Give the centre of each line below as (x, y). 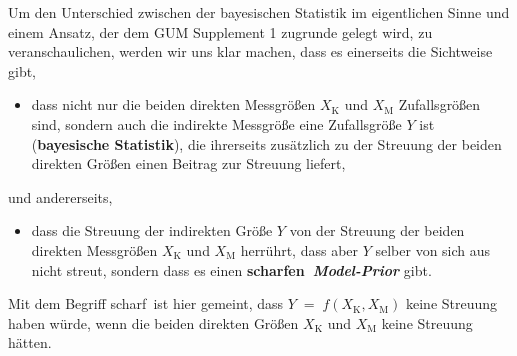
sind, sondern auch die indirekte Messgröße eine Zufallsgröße (216, 123)
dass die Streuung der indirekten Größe (152, 230)
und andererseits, (60, 196)
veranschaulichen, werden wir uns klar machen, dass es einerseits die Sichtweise (250, 51)
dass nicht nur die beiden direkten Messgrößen (173, 104)
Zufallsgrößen (439, 104)
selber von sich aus (433, 249)
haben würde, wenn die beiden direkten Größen (153, 322)
